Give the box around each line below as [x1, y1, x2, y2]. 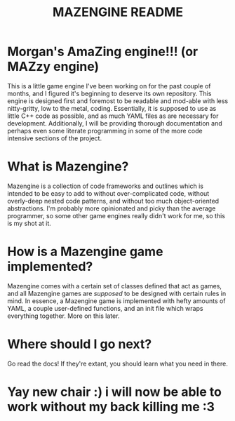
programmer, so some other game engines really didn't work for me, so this [7, 211, 226, 220]
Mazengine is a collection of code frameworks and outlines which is [7, 182, 203, 190]
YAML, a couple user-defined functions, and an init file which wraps [7, 304, 203, 312]
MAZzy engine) [7, 59, 100, 74]
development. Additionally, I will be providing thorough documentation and [7, 119, 222, 127]
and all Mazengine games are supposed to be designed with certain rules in [7, 289, 227, 298]
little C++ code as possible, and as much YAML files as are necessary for [7, 112, 219, 120]
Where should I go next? [7, 336, 152, 352]
